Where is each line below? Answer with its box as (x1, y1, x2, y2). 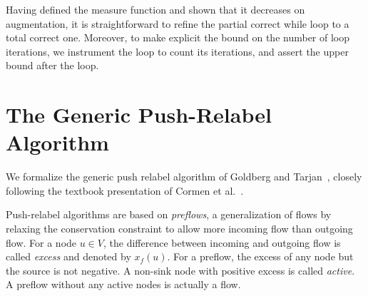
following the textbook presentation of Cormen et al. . (6, 183, 244, 198)
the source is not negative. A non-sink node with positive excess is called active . (6, 262, 355, 277)
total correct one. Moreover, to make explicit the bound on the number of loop (6, 30, 350, 45)
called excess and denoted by (6, 249, 131, 264)
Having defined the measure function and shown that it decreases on (6, 2, 305, 16)
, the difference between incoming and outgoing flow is (103, 235, 341, 250)
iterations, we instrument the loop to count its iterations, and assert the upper (6, 44, 349, 58)
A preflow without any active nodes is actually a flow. (6, 277, 241, 292)
